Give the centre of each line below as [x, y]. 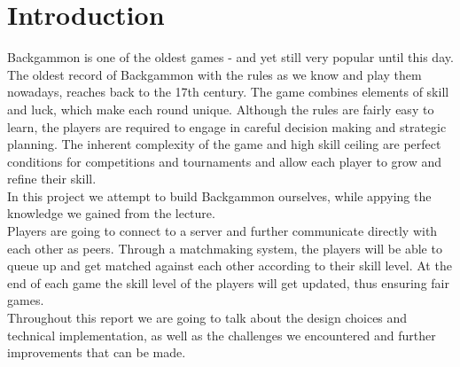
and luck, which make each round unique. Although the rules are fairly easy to [221, 109]
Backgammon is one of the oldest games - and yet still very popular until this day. [230, 57]
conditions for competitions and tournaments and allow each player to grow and [225, 161]
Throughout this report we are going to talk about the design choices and [207, 318]
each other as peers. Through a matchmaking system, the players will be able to [225, 248]
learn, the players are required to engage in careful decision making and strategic [227, 126]
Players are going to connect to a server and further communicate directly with [222, 231]
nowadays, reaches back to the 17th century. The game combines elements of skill [228, 92]
